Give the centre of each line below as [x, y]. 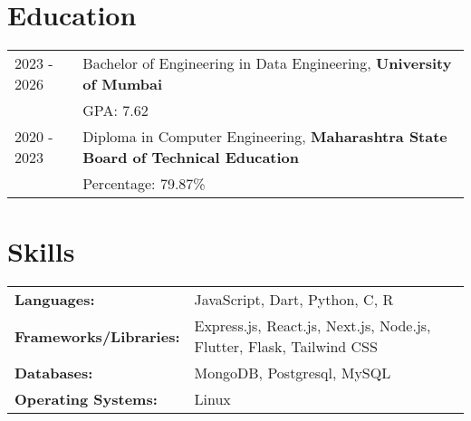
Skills [41, 251]
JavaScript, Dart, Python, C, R [294, 300]
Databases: [54, 373]
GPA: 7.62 [115, 110]
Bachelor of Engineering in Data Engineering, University [267, 63]
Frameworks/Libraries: [97, 336]
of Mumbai [123, 84]
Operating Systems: [86, 399]
